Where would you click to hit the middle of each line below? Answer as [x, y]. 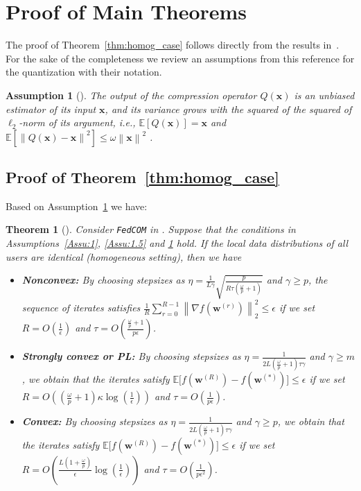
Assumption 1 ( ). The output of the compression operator [131, 95]
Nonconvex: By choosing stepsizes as [103, 280]
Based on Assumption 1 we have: [77, 206]
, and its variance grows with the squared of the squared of [228, 109]
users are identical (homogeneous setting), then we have [124, 256]
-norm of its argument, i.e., [77, 122]
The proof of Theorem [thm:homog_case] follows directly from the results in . [173, 45]
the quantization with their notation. [84, 72]
